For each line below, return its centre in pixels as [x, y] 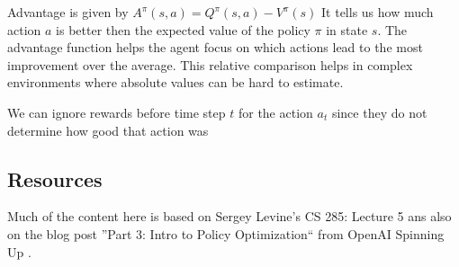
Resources [55, 178]
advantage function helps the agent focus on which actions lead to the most [215, 47]
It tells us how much [378, 12]
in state [347, 29]
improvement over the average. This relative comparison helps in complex [210, 64]
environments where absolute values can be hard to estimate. [175, 82]
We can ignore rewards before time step [117, 112]
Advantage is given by [68, 12]
